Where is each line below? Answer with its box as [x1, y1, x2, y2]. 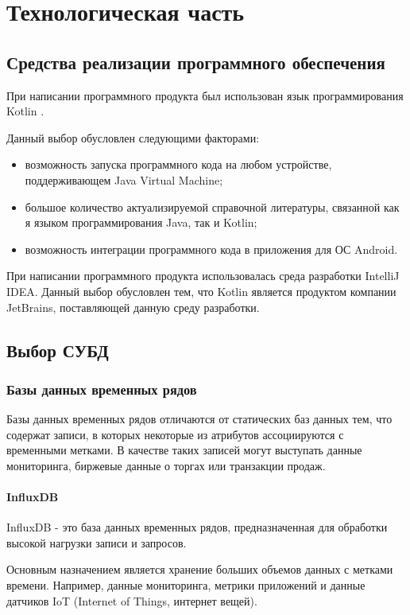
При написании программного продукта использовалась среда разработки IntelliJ [6, 267, 400, 284]
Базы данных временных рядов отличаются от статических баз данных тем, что [6, 411, 393, 427]
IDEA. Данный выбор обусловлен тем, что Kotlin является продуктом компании [6, 282, 396, 299]
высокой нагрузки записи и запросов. [6, 534, 187, 551]
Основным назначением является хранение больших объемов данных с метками [6, 561, 393, 578]
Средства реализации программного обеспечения [6, 49, 385, 74]
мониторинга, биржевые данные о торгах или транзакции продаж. [6, 457, 326, 473]
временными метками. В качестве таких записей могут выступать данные [6, 442, 362, 458]
